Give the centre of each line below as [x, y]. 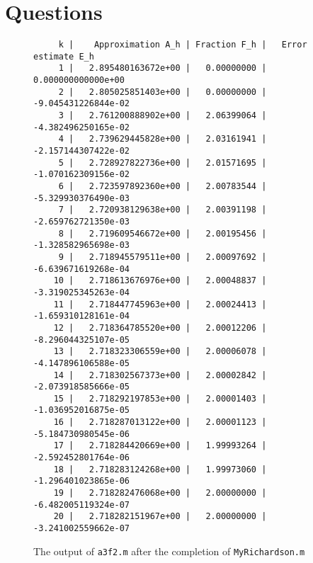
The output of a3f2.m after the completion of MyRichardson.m [169, 551]
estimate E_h [64, 56]
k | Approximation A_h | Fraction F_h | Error [183, 45]
